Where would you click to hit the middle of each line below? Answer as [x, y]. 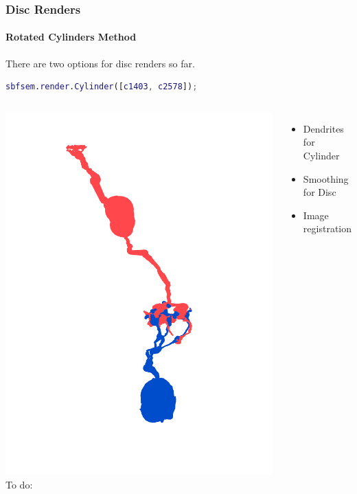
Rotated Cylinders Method [71, 37]
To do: [19, 485]
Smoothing [326, 178]
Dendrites [323, 128]
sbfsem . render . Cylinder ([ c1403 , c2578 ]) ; [102, 87]
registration [327, 228]
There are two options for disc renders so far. [100, 63]
